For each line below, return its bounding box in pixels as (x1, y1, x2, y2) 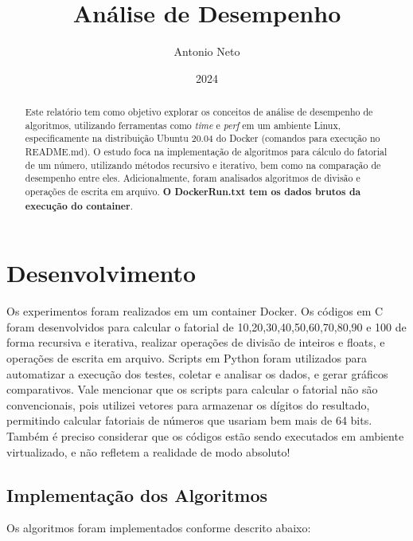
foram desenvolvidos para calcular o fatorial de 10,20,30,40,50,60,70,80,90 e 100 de (6, 318, 407, 335)
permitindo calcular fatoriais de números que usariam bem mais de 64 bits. (6, 412, 372, 429)
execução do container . (25, 198, 134, 213)
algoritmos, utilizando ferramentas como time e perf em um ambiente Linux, (25, 118, 341, 131)
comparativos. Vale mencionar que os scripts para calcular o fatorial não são (6, 381, 378, 398)
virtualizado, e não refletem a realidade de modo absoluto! (6, 443, 290, 460)
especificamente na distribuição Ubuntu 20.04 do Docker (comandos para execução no (25, 131, 380, 145)
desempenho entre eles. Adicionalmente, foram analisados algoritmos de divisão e (25, 171, 360, 185)
